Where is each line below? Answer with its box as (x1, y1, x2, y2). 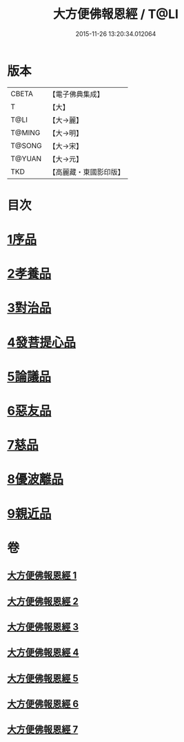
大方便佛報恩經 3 (7, 621, 79, 633)
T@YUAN (10, 154, 42, 163)
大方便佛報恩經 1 (7, 570, 77, 581)
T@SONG (10, 141, 43, 150)
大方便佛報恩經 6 (7, 698, 79, 710)
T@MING (10, 127, 41, 137)
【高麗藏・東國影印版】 (48, 167, 125, 177)
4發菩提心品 (7, 334, 76, 350)
